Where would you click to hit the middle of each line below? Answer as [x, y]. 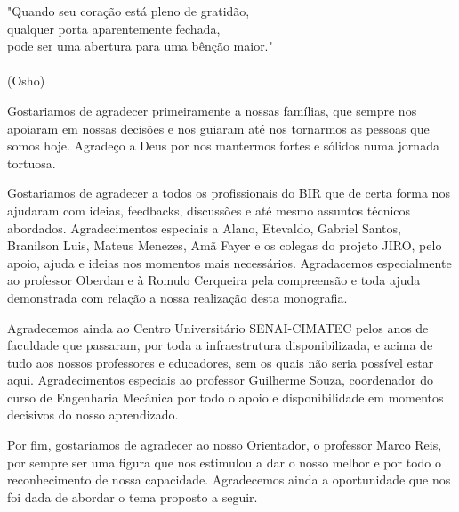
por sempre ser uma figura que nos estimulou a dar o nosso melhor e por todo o [224, 462]
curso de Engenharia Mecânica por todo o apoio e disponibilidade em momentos [225, 397]
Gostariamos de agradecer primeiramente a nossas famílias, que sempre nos [212, 110]
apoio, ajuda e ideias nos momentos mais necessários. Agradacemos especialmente [229, 262]
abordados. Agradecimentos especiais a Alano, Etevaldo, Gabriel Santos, [204, 228]
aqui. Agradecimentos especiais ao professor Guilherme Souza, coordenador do [221, 380]
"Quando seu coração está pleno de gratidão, [129, 11]
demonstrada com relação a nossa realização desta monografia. [177, 297]
